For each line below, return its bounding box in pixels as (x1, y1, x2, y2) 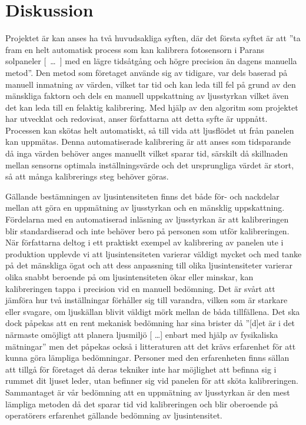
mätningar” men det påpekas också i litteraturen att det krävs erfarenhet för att (5, 340, 296, 352)
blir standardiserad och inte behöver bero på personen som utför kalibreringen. (5, 224, 290, 237)
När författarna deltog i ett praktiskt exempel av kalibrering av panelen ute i (5, 236, 284, 248)
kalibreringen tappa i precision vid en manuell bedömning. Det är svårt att (5, 282, 275, 294)
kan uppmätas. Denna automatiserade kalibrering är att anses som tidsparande (5, 135, 291, 148)
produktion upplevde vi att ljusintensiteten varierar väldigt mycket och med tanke (5, 247, 302, 260)
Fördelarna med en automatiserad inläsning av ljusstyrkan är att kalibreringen (5, 213, 289, 225)
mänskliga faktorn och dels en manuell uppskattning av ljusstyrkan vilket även (5, 89, 289, 102)
